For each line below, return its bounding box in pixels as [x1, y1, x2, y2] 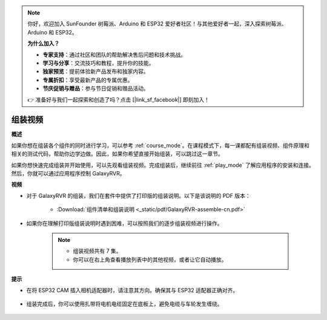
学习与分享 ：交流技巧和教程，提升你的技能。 [42, 59, 154, 67]
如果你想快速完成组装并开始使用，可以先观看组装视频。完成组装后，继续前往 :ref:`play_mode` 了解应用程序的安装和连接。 [11, 161, 314, 169]
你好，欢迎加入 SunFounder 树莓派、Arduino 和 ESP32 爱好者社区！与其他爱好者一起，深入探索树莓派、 [27, 20, 288, 27]
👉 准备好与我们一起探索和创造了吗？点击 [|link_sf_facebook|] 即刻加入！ [27, 96, 210, 103]
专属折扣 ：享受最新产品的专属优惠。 [42, 76, 133, 83]
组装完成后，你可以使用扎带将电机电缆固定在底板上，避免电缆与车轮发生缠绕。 [26, 300, 223, 307]
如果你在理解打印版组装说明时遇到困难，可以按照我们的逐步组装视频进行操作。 [26, 220, 223, 227]
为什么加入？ [27, 40, 60, 47]
